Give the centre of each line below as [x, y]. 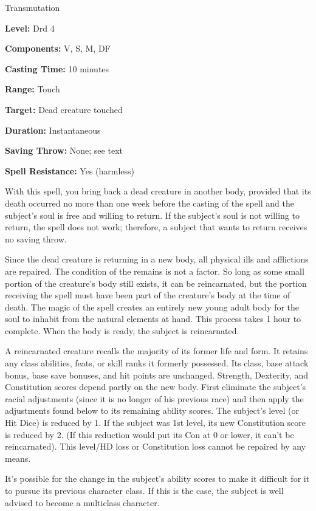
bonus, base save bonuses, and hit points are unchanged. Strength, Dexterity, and [156, 375]
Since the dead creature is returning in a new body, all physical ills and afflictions [157, 259]
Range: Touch [33, 89]
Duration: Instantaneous [53, 130]
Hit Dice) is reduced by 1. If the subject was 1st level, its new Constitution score [156, 423]
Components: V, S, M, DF [58, 48]
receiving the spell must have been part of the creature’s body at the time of [148, 295]
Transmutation [33, 7]
